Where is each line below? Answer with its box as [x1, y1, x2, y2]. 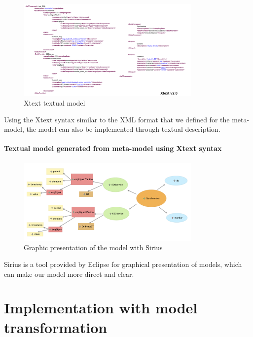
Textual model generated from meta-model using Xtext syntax [4, 143, 222, 153]
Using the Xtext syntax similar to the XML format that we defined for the [4, 114, 230, 124]
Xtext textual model [24, 98, 85, 108]
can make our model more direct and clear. [4, 268, 134, 279]
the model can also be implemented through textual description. [26, 124, 220, 134]
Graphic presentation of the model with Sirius [24, 242, 163, 253]
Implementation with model [4, 298, 198, 318]
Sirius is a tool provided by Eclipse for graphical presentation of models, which [4, 259, 242, 269]
